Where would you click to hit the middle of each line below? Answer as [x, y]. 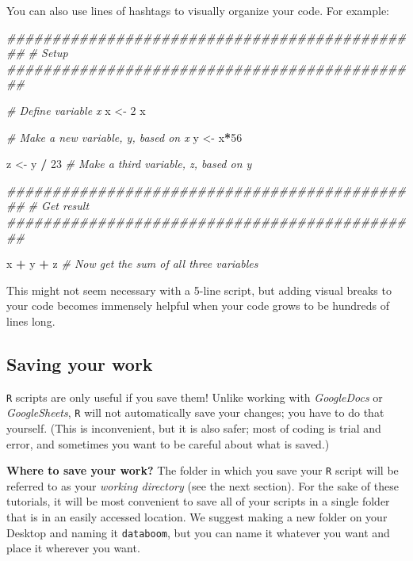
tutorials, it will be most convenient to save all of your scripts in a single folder [198, 501]
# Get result [59, 206]
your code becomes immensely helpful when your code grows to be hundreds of [198, 305]
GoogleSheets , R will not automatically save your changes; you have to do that [195, 412]
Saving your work [80, 363]
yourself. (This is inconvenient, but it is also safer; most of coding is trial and [194, 428]
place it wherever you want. [73, 548]
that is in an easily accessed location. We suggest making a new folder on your [197, 517]
